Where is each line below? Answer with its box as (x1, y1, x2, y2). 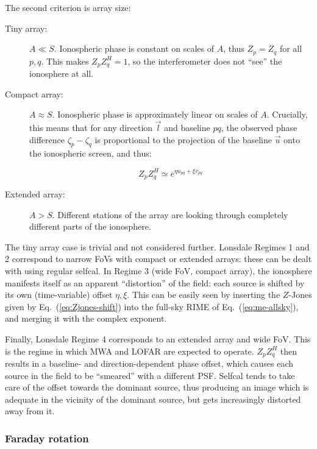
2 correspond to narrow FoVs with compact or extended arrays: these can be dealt (5, 252, 312, 265)
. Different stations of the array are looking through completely (52, 208, 288, 221)
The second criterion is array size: (5, 1, 131, 13)
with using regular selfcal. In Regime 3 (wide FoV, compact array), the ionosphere (5, 264, 312, 277)
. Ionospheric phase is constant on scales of (54, 42, 215, 55)
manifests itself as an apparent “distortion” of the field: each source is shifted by (5, 276, 305, 289)
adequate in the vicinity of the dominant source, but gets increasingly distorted (5, 392, 301, 405)
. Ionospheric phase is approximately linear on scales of (52, 108, 258, 121)
